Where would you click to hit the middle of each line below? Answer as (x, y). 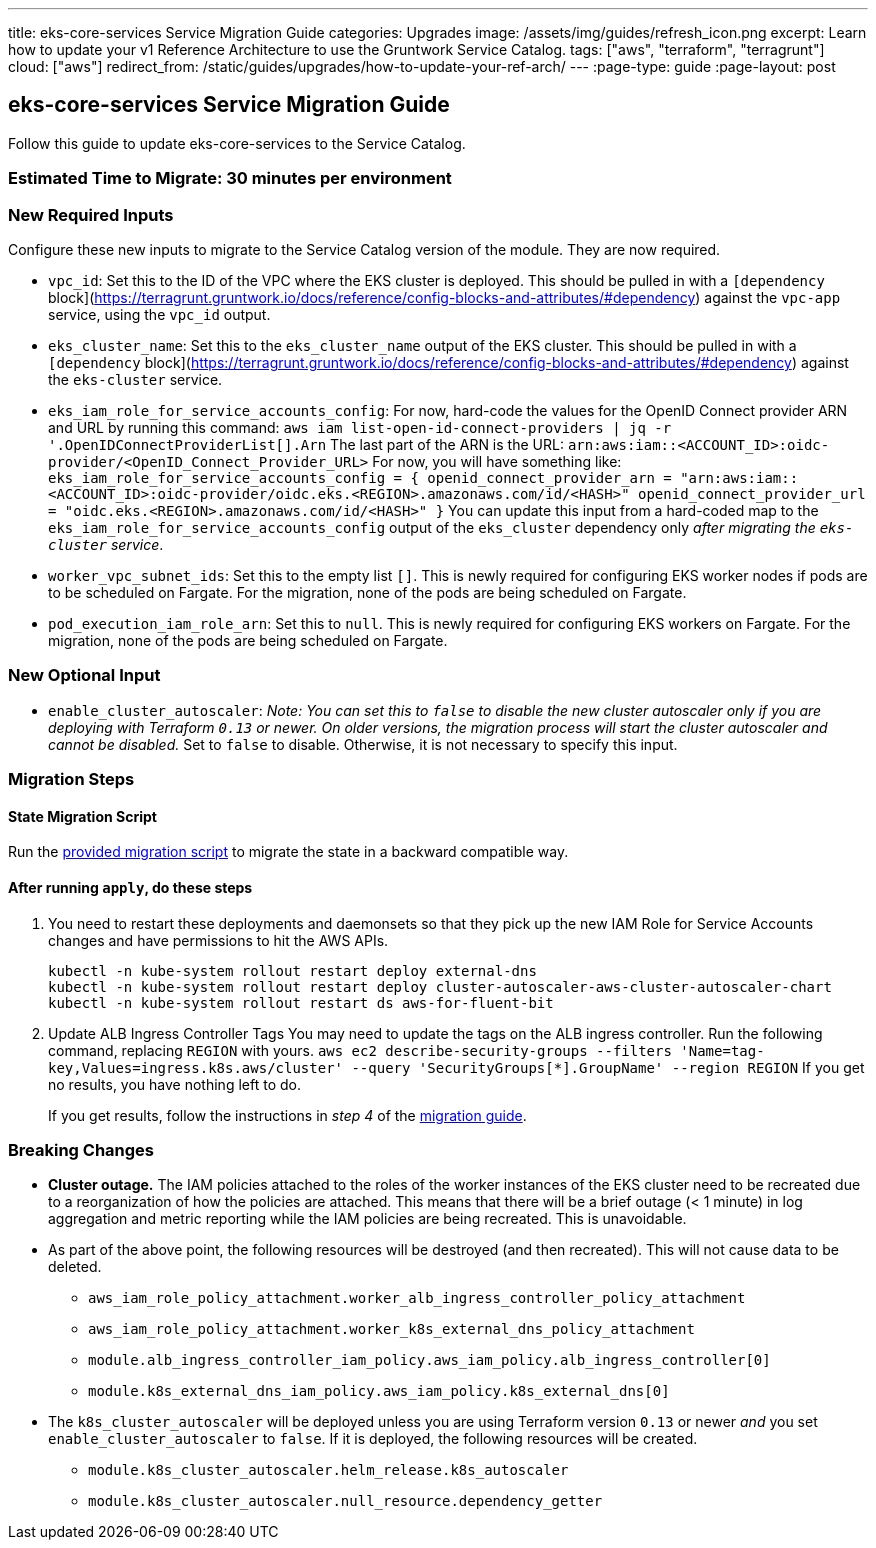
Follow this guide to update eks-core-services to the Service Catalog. (237, 143)
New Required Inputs (91, 214)
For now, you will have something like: (497, 461)
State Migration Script (82, 816)
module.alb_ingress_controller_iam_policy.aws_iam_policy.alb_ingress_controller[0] (429, 1360)
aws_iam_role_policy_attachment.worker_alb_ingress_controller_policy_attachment (417, 1298)
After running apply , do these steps (130, 887)
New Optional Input (84, 675)
